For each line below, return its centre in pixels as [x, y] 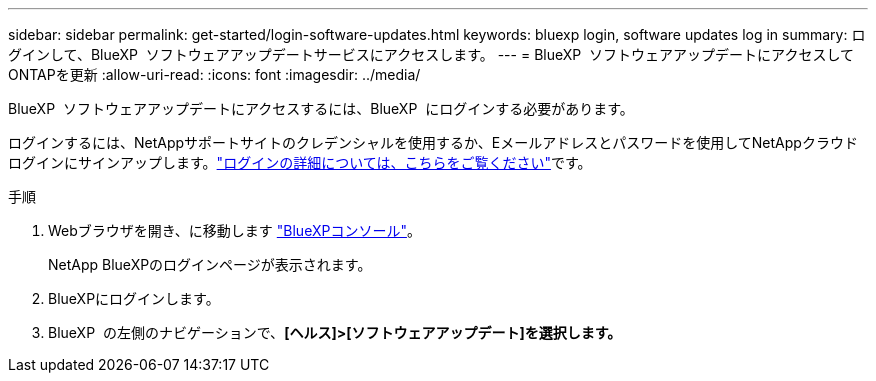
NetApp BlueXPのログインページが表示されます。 [210, 264]
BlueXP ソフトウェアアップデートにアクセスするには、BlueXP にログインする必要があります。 [321, 108]
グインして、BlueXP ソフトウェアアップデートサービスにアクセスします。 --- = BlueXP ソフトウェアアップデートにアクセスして [431, 54]
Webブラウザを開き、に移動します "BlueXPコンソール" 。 [234, 230]
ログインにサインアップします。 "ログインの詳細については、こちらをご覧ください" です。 [300, 162]
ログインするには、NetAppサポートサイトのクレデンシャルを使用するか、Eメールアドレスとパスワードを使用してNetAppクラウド [433, 142]
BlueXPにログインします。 [134, 298]
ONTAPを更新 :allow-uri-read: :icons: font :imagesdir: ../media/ [214, 74]
